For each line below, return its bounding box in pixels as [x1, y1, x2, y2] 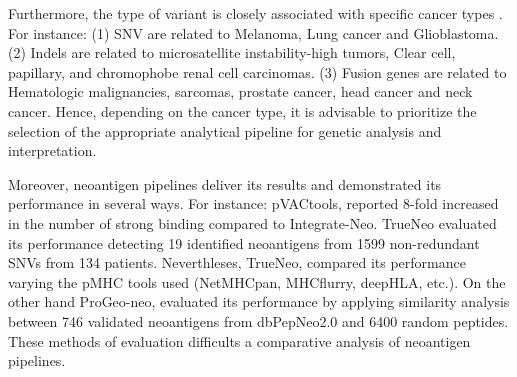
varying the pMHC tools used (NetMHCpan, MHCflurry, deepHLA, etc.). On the [8, 271, 506, 292]
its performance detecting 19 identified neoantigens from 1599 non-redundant [8, 232, 480, 253]
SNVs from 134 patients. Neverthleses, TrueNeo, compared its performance [8, 252, 466, 273]
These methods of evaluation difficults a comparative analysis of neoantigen [8, 330, 471, 351]
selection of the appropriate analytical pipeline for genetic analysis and [8, 120, 442, 141]
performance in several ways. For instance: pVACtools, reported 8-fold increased [8, 193, 499, 214]
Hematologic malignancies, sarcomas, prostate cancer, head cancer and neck [8, 81, 473, 102]
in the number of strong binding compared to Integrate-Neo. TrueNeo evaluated [8, 212, 497, 233]
